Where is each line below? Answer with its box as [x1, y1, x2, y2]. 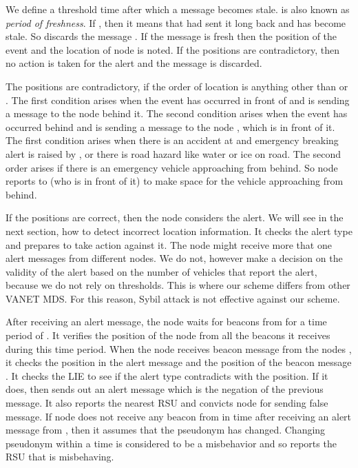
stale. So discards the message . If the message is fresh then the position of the [6, 29, 337, 43]
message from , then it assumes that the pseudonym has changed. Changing [6, 423, 326, 437]
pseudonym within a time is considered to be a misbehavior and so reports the [6, 436, 337, 450]
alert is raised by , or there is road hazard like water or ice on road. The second [6, 146, 341, 161]
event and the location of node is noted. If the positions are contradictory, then [6, 42, 339, 57]
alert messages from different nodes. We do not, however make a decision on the [6, 251, 343, 265]
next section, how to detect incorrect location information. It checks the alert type [6, 223, 352, 238]
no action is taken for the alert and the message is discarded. [6, 56, 262, 70]
